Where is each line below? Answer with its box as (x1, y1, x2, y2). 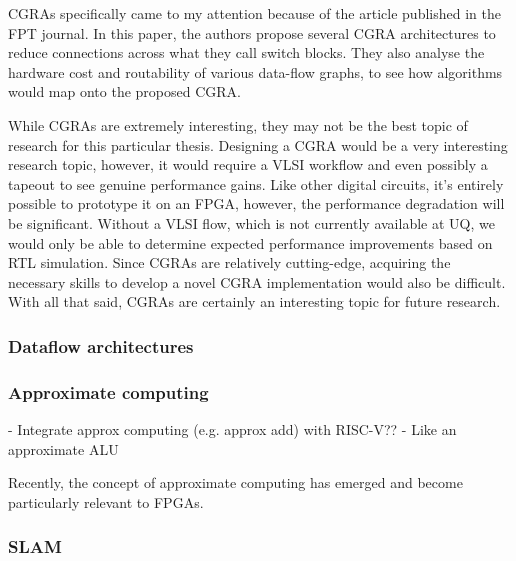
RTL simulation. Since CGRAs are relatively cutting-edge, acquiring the (8, 252, 451, 273)
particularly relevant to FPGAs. (8, 491, 204, 512)
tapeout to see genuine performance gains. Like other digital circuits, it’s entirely (8, 173, 504, 194)
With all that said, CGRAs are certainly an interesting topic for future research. (8, 291, 501, 312)
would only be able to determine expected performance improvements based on (8, 232, 493, 253)
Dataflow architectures (8, 333, 194, 358)
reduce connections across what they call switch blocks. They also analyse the (8, 42, 485, 63)
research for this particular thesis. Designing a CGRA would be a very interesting (8, 134, 508, 155)
